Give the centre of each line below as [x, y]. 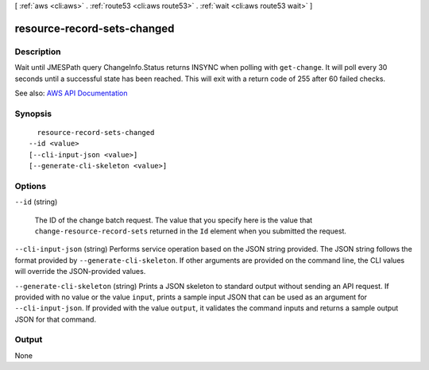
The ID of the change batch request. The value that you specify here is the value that [174, 220]
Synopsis [33, 114]
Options [31, 186]
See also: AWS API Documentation [71, 93]
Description [38, 52]
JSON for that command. [56, 319]
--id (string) [36, 202]
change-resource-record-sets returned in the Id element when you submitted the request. [191, 231]
